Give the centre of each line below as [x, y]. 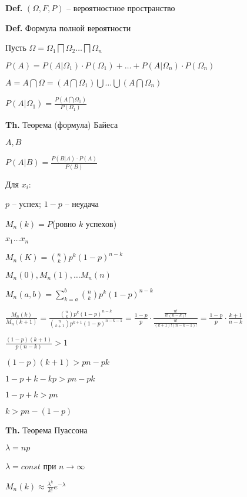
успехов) [101, 223]
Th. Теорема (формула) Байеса [62, 125]
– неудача [82, 204]
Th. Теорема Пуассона [46, 430]
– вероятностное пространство [121, 8]
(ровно [64, 223]
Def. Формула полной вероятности [68, 27]
